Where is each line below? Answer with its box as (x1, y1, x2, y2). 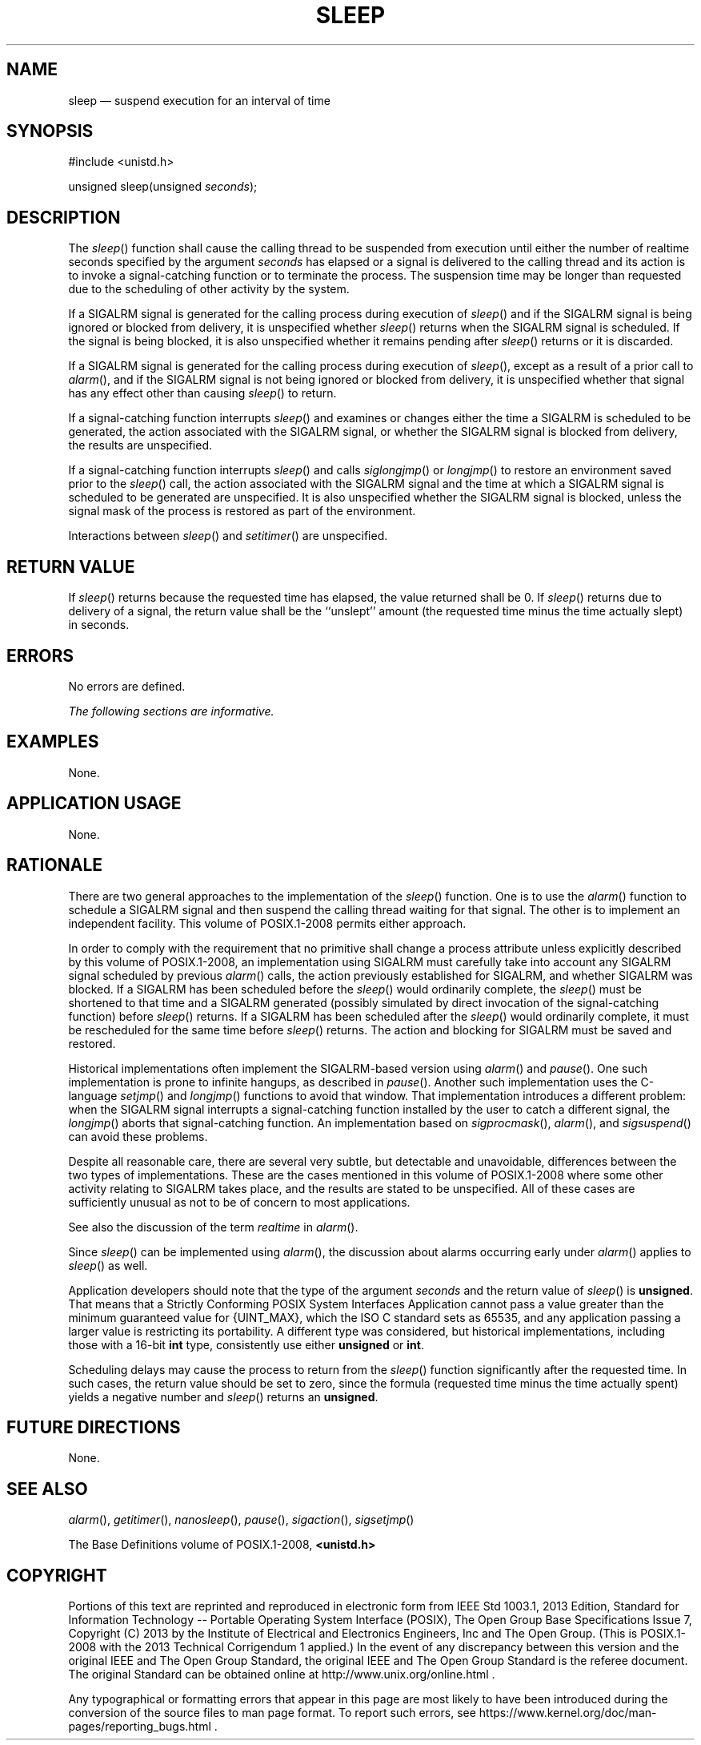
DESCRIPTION (6, 207, 121, 228)
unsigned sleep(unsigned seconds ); (68, 179, 258, 194)
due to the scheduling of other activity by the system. (68, 282, 350, 296)
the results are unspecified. (68, 438, 212, 453)
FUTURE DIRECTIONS (6, 1417, 181, 1437)
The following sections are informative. (68, 703, 274, 718)
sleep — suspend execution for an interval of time (68, 93, 330, 107)
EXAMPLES (6, 731, 99, 752)
